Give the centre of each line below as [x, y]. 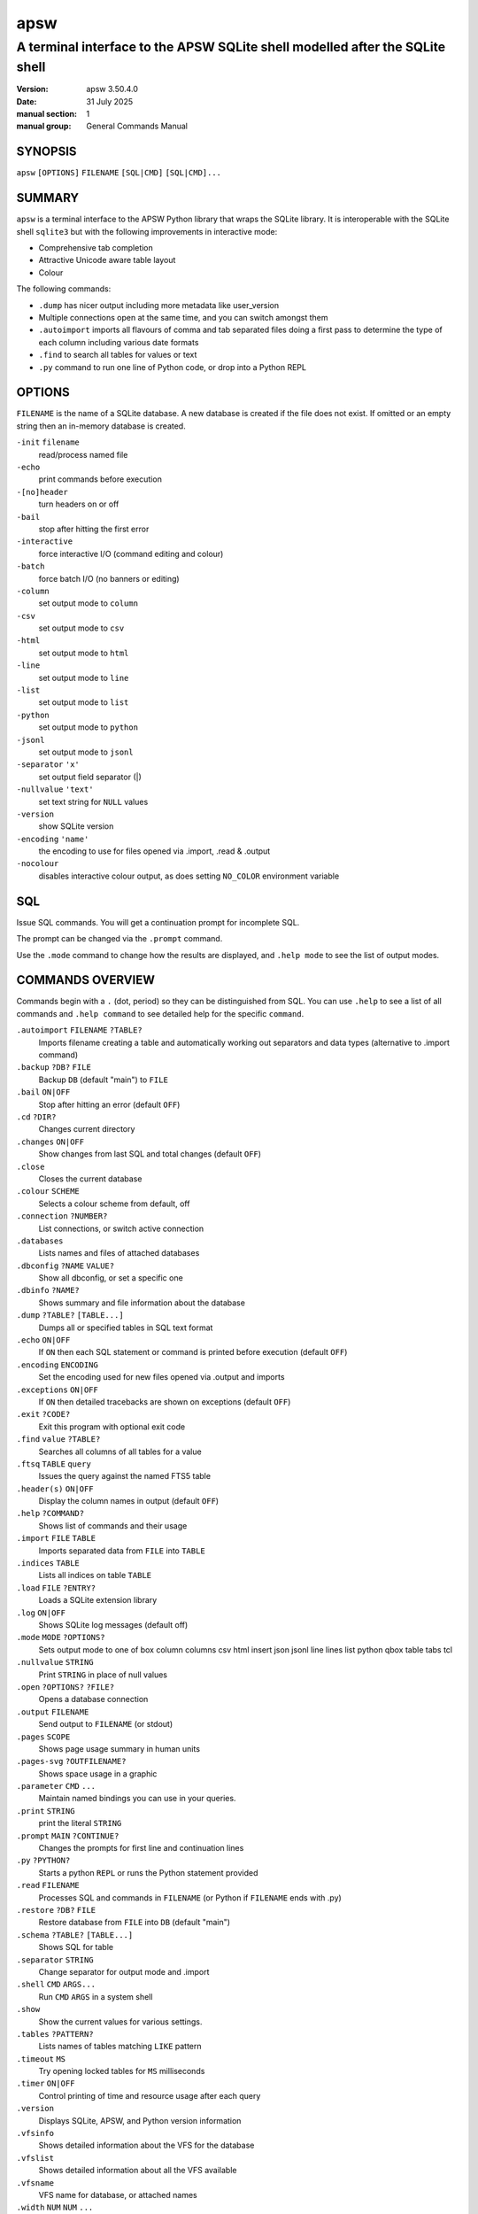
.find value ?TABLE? [58, 1440]
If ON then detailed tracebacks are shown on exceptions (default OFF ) [165, 1401]
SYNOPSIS [46, 152]
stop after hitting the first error [94, 529]
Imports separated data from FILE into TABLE [122, 1551]
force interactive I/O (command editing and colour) [131, 553]
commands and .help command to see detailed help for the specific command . [160, 1013]
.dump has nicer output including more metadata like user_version [159, 305]
